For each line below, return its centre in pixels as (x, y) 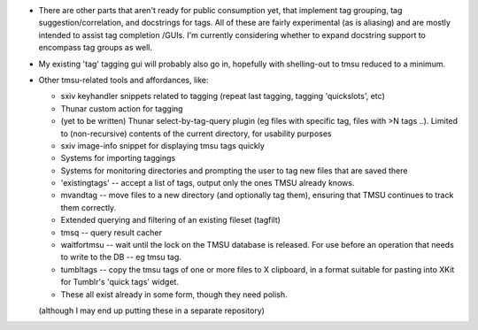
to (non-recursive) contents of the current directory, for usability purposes (196, 134)
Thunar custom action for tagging (122, 108)
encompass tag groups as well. (95, 48)
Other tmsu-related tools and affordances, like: (123, 80)
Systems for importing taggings (118, 158)
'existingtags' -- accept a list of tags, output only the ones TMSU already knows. (208, 183)
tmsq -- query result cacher (112, 232)
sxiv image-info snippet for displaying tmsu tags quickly (163, 145)
